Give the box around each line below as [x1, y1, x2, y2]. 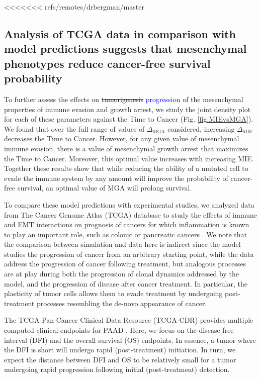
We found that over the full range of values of [4, 123, 145, 134]
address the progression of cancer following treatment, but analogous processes [4, 258, 246, 269]
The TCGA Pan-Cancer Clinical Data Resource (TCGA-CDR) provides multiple [4, 315, 253, 325]
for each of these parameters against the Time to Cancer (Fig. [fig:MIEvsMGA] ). [4, 114, 253, 124]
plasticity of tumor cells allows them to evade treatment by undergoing [4, 288, 223, 299]
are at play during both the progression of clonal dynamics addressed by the [4, 268, 239, 279]
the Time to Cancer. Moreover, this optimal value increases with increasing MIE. [4, 153, 254, 163]
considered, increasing [167, 123, 235, 134]
